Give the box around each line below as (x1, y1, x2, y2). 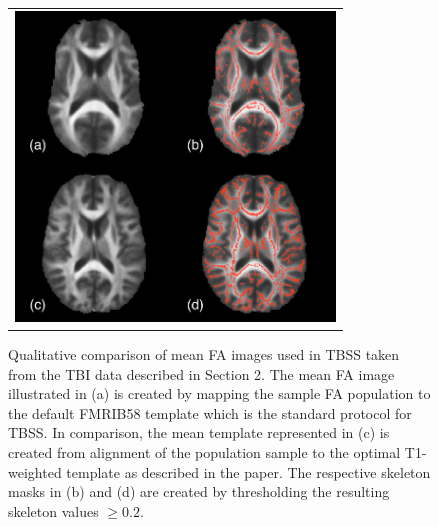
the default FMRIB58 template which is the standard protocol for (8, 402, 412, 423)
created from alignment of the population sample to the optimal (8, 442, 401, 463)
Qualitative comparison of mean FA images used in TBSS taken (8, 344, 400, 365)
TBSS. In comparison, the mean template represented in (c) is (8, 422, 390, 443)
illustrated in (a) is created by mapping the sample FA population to (8, 383, 431, 404)
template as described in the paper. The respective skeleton (66, 461, 431, 482)
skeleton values (8, 500, 99, 521)
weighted (8, 461, 62, 482)
